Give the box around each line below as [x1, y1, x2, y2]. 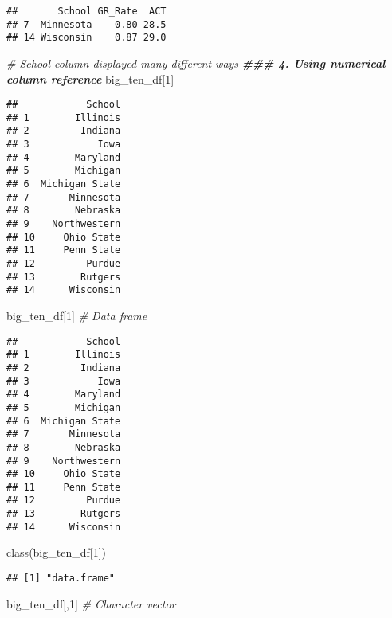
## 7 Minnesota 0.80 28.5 [6, 18, 167, 30]
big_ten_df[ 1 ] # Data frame [6, 307, 147, 323]
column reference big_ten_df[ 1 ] [6, 70, 174, 87]
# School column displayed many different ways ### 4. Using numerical [6, 54, 386, 71]
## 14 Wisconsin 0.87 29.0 [6, 32, 167, 44]
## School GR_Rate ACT [6, 6, 167, 17]
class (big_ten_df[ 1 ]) [6, 544, 107, 561]
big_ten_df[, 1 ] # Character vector [6, 595, 176, 612]
